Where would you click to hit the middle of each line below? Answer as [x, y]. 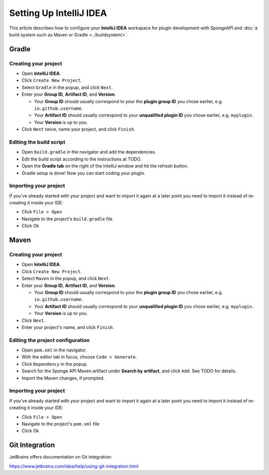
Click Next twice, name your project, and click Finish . [78, 129]
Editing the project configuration [49, 340]
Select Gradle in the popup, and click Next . [67, 87]
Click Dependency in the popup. [55, 364]
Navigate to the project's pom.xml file [61, 424]
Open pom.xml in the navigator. [54, 350]
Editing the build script [37, 142]
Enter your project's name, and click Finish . [68, 327]
